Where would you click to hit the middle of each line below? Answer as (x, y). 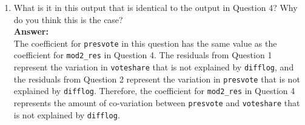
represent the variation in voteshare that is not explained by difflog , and (154, 67)
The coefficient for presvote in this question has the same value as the (145, 43)
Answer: (31, 31)
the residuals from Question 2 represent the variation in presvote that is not (157, 79)
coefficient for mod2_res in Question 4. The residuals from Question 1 (143, 55)
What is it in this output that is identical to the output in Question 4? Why (156, 7)
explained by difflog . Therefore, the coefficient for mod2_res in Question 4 (154, 91)
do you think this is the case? (68, 19)
